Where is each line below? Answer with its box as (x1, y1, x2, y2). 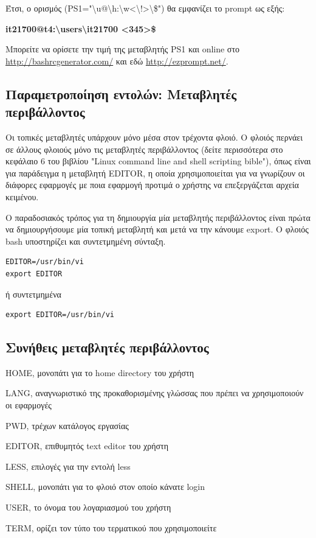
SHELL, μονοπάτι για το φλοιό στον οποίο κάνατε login (5, 480, 205, 493)
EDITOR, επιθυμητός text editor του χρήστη (5, 439, 169, 452)
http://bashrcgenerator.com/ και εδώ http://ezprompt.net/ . (5, 54, 228, 67)
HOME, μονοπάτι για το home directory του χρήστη (5, 366, 194, 379)
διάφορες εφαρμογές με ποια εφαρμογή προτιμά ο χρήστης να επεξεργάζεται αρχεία (5, 178, 299, 191)
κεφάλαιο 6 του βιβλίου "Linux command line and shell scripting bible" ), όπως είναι (5, 155, 311, 167)
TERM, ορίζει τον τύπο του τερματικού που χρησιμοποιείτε (5, 521, 217, 534)
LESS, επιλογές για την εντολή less (5, 459, 131, 472)
